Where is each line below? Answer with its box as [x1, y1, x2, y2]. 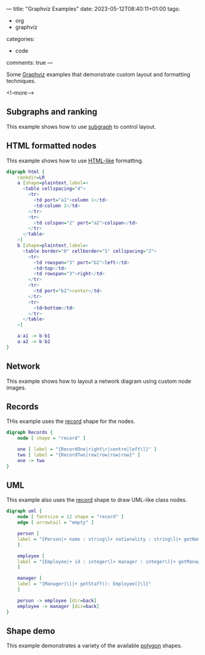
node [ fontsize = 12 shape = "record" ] [17, 514, 124, 520]
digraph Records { [6, 430, 53, 436]
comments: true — [6, 59, 53, 66]
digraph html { [6, 168, 45, 175]
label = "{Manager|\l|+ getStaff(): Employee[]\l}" [17, 581, 151, 587]
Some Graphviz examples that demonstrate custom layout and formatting [6, 71, 190, 78]
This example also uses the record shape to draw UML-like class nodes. [6, 496, 187, 504]
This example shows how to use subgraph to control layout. [6, 123, 157, 130]
